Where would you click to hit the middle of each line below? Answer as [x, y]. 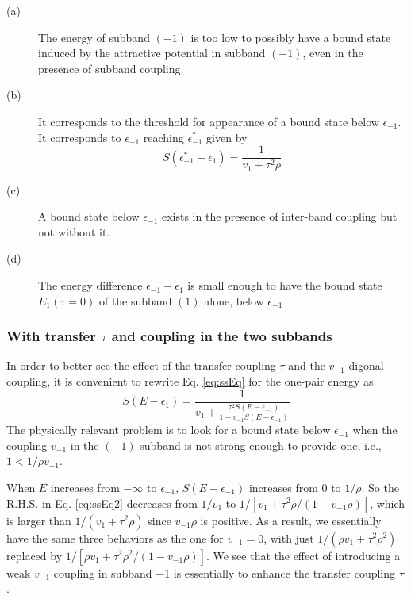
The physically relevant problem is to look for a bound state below [169, 430]
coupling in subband [103, 572]
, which [388, 503]
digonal [366, 365]
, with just [289, 538]
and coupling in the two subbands [222, 336]
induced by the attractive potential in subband [152, 53]
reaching [163, 137]
